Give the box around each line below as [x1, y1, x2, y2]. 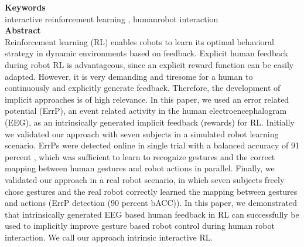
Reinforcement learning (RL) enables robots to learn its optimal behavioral [5, 35, 274, 48]
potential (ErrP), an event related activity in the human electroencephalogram [5, 104, 287, 117]
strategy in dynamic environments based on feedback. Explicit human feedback [5, 47, 288, 59]
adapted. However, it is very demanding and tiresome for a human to [5, 70, 253, 82]
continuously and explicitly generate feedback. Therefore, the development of [5, 82, 281, 94]
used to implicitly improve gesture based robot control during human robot [5, 219, 275, 232]
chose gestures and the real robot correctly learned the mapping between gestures [5, 185, 298, 197]
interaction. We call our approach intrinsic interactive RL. [5, 231, 213, 243]
